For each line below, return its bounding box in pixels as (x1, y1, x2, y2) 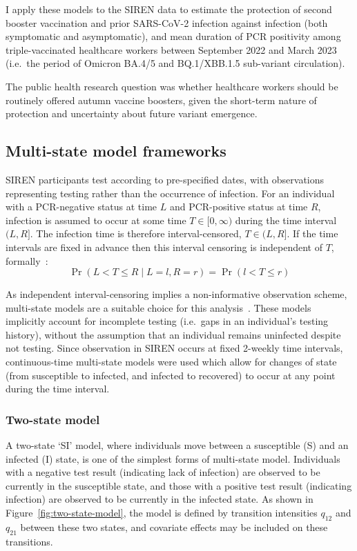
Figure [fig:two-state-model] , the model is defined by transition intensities (6, 505, 318, 520)
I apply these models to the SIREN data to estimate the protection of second (6, 2, 332, 16)
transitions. (6, 534, 53, 548)
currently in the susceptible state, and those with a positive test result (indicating (6, 478, 352, 492)
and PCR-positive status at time (169, 199, 308, 214)
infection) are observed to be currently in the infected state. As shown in (6, 492, 313, 506)
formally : (6, 253, 48, 268)
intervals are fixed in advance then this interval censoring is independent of (6, 239, 322, 254)
